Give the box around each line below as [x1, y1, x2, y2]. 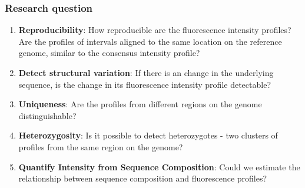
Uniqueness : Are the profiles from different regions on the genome [18, 98, 262, 110]
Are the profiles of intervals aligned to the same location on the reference [18, 35, 282, 47]
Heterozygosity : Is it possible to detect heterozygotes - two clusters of [18, 129, 278, 141]
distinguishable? [18, 109, 77, 121]
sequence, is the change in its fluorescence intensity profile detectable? [18, 78, 271, 90]
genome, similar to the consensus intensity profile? [18, 47, 200, 59]
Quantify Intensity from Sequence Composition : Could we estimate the [18, 160, 300, 173]
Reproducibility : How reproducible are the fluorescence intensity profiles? [18, 24, 291, 36]
